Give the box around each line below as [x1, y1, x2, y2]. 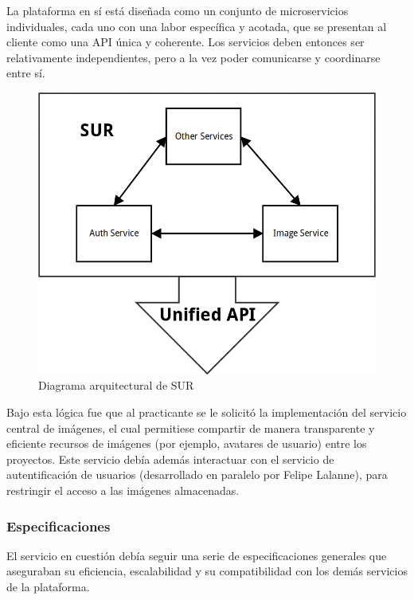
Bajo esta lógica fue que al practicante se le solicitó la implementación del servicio [6, 404, 407, 421]
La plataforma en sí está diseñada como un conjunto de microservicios [6, 2, 349, 18]
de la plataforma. [6, 578, 90, 594]
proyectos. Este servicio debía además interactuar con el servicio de [6, 450, 334, 467]
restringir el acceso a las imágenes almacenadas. [6, 481, 240, 498]
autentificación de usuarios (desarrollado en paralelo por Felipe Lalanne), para [6, 466, 388, 483]
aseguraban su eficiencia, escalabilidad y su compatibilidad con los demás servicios [6, 563, 408, 579]
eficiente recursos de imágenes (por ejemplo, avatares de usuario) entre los [6, 435, 367, 452]
